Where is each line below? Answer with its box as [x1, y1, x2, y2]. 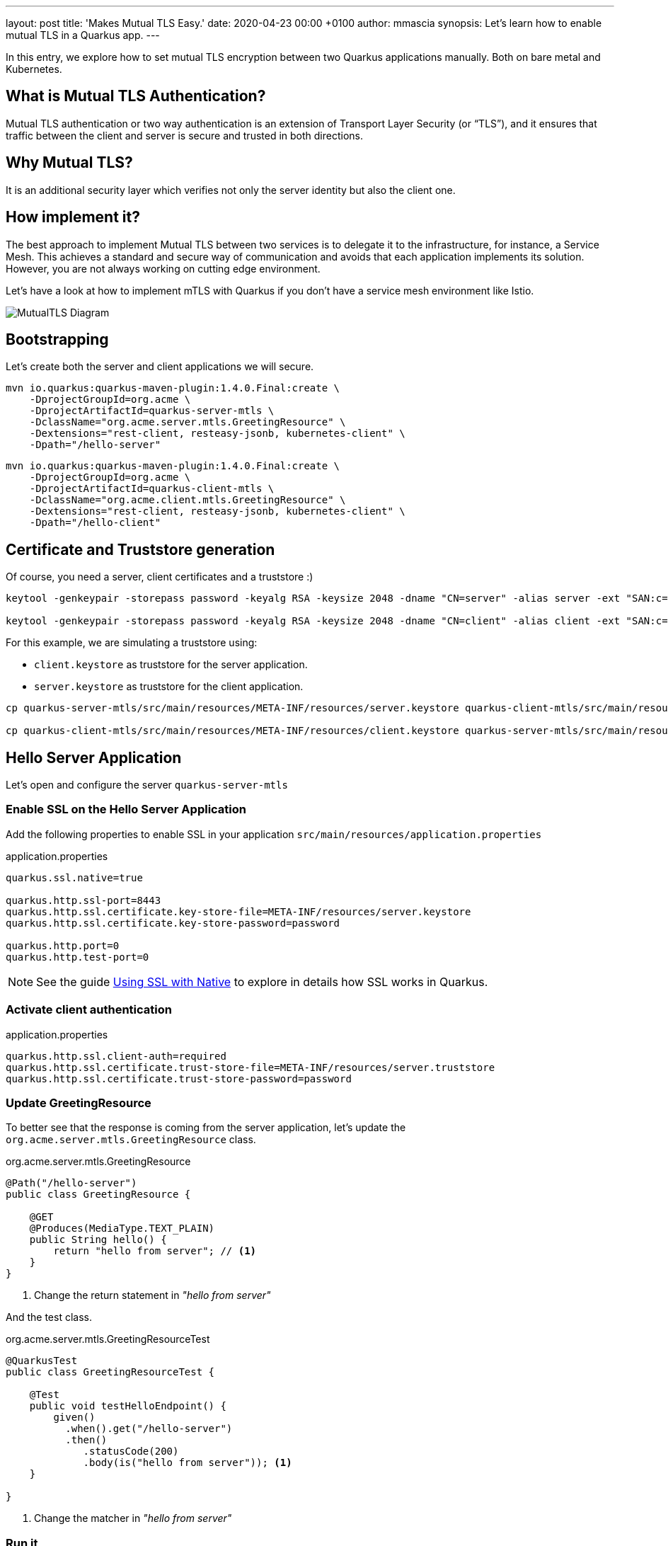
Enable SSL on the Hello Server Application [6, 802, 247, 817]
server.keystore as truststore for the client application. [34, 680, 304, 693]
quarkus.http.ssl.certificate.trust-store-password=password [6, 1072, 352, 1084]
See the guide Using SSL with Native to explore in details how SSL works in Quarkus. [36, 974, 488, 989]
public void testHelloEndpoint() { [29, 1400, 226, 1412]
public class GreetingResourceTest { [6, 1366, 215, 1378]
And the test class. [6, 1311, 92, 1324]
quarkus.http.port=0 [6, 939, 120, 951]
